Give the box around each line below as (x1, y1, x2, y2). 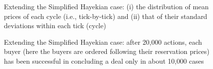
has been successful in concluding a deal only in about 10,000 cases (4, 55, 204, 66)
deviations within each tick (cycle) (4, 20, 106, 31)
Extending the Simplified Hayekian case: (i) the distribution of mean (4, 1, 209, 11)
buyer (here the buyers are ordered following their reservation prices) (4, 46, 210, 56)
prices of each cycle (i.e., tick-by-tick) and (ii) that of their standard (4, 11, 208, 21)
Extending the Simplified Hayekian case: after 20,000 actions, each (4, 36, 202, 47)
